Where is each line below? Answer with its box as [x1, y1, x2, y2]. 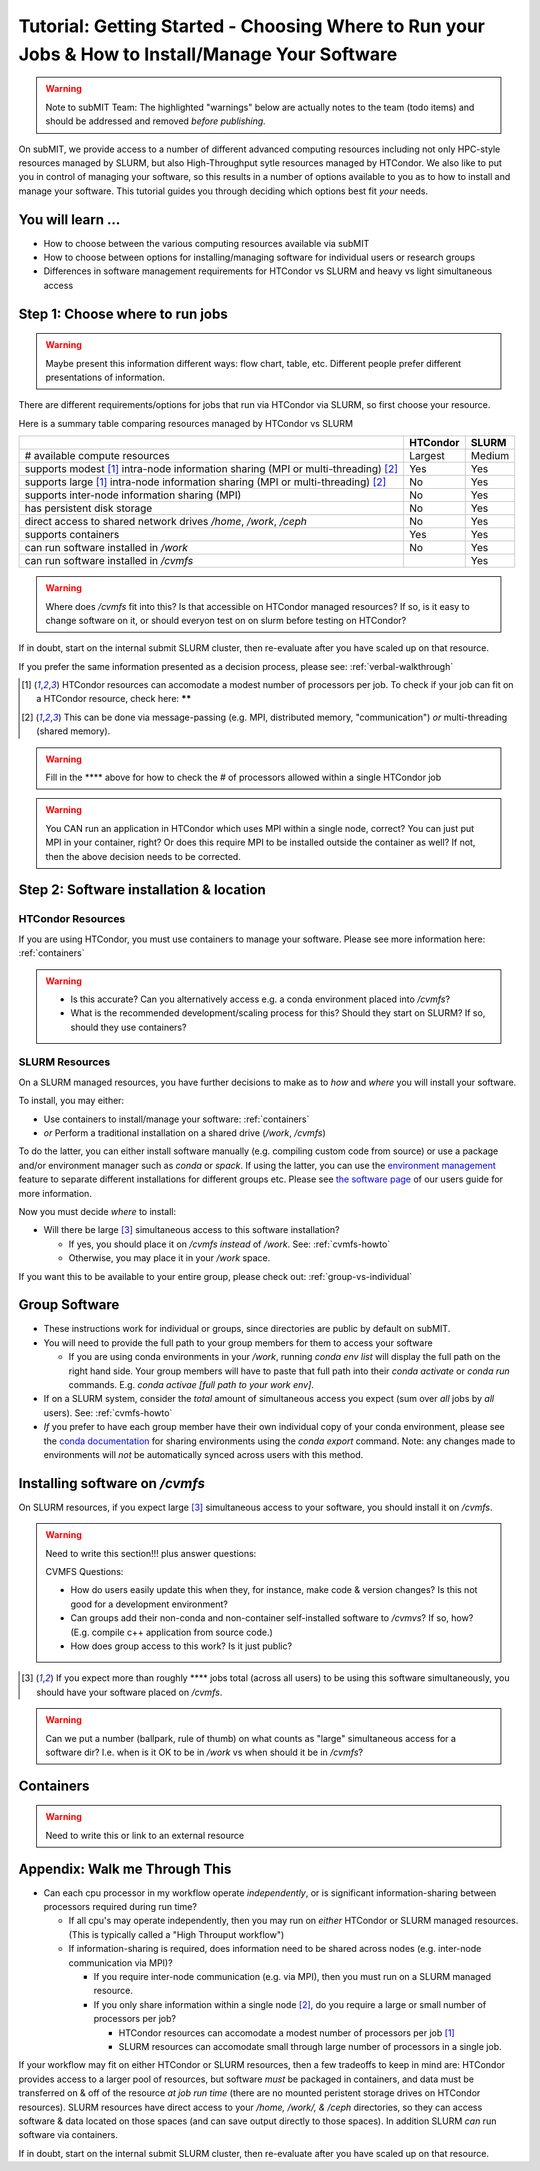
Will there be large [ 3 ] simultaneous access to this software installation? [43, 1224, 340, 1236]
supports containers [24, 528, 120, 542]
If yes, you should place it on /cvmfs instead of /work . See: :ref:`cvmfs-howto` [68, 1238, 391, 1250]
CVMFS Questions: [45, 1566, 124, 1578]
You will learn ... [18, 211, 121, 228]
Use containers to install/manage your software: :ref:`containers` [43, 1113, 310, 1125]
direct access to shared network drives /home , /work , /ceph [24, 515, 307, 529]
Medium [470, 449, 510, 463]
